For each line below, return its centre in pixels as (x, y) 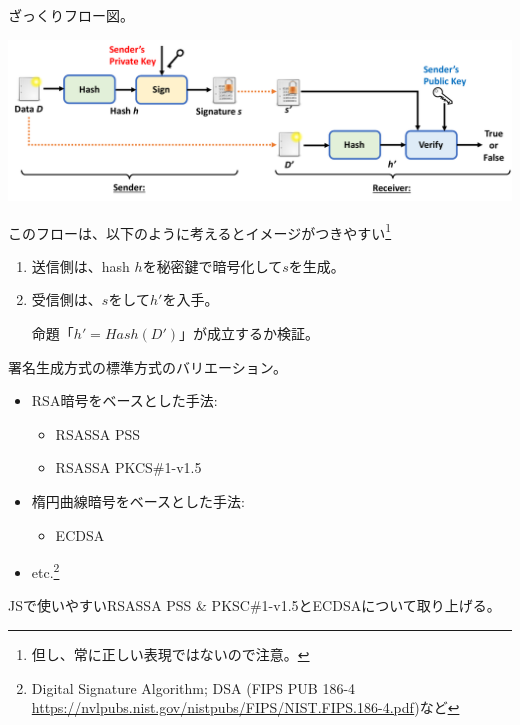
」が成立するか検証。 (249, 333)
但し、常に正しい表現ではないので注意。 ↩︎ (170, 654)
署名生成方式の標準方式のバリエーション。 (147, 366)
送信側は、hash (80, 265)
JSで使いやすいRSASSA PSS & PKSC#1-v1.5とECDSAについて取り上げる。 (254, 605)
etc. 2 (45, 570)
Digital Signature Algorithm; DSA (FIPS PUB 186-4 (193, 687)
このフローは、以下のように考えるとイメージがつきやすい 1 (200, 231)
